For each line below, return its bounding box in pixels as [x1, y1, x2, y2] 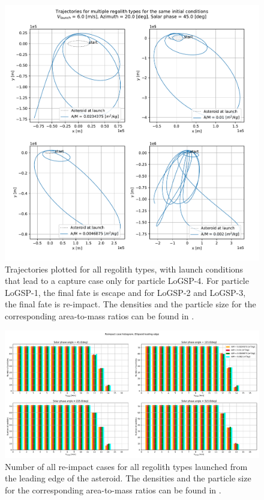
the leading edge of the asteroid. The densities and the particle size [5, 472, 251, 484]
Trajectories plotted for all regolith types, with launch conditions [5, 262, 244, 275]
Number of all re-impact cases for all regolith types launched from [5, 460, 248, 472]
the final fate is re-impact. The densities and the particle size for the [5, 298, 256, 310]
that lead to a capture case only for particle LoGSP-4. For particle [5, 274, 249, 287]
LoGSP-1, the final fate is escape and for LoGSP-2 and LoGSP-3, [5, 286, 246, 298]
